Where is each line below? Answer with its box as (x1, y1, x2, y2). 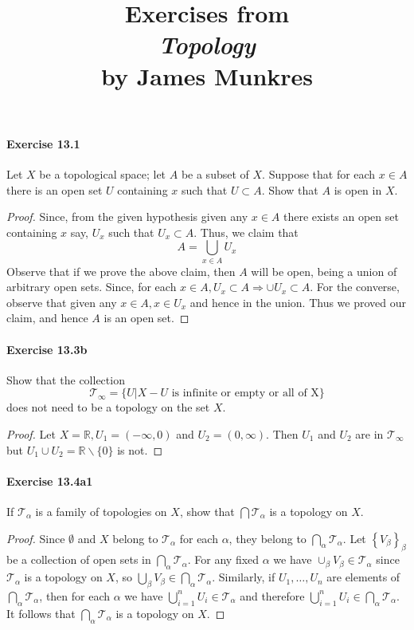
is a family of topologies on (35, 503, 167, 519)
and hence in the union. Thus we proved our (189, 293, 407, 310)
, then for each (39, 587, 111, 604)
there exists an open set (283, 208, 399, 225)
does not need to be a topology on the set (6, 399, 210, 415)
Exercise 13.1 (6, 135, 80, 152)
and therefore (240, 587, 305, 604)
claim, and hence (6, 309, 88, 326)
